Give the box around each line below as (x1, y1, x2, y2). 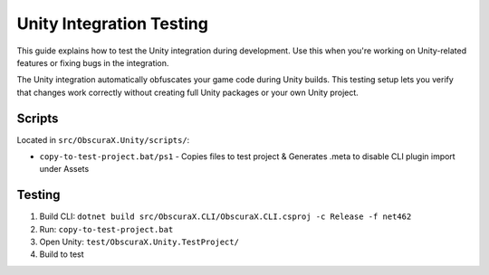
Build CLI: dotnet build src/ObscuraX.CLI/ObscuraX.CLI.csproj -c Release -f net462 (39, 211, 412, 222)
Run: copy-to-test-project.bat (39, 223, 174, 234)
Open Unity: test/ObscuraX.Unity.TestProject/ (39, 236, 240, 248)
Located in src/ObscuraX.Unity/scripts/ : (16, 134, 190, 145)
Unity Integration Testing (16, 14, 208, 33)
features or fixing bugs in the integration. (16, 57, 169, 68)
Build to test (39, 249, 85, 260)
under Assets (39, 164, 90, 175)
